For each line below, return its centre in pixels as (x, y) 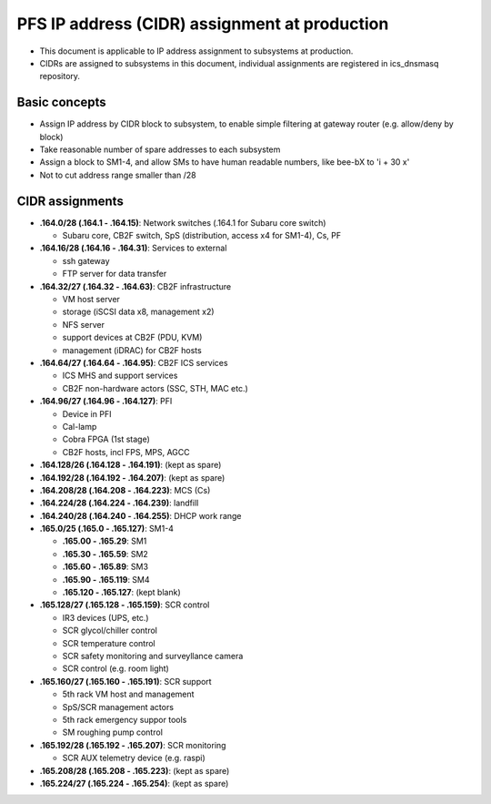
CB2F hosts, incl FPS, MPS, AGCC (126, 452)
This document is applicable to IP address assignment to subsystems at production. (196, 51)
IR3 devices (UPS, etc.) (105, 617)
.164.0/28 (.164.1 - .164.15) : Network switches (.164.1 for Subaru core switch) (183, 222)
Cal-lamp (80, 426)
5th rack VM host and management (128, 694)
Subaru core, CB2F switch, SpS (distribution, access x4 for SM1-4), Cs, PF (201, 236)
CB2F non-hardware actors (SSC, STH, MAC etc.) (155, 388)
